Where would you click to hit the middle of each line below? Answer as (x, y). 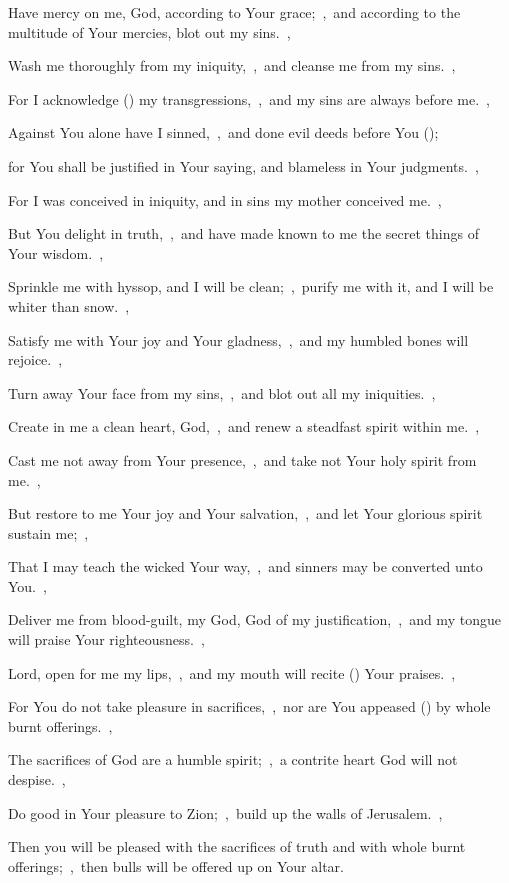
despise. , (37, 779)
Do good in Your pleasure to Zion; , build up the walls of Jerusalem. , (225, 812)
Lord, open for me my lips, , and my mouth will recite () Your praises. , (232, 672)
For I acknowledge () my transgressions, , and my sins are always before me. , (249, 98)
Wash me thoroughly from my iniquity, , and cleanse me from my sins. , (232, 65)
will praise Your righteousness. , (106, 639)
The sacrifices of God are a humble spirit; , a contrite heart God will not (233, 759)
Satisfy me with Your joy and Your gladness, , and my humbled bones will (238, 339)
